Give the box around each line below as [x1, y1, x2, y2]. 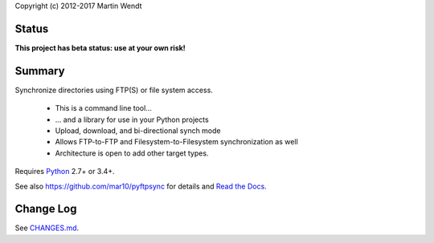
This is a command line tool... [55, 103, 152, 113]
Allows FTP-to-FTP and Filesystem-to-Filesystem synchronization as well [55, 137, 299, 147]
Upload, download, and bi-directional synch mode [55, 125, 221, 136]
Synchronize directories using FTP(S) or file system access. [14, 85, 213, 95]
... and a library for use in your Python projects [55, 115, 209, 124]
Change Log [14, 202, 77, 216]
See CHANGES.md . [14, 223, 80, 233]
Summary [14, 64, 65, 78]
